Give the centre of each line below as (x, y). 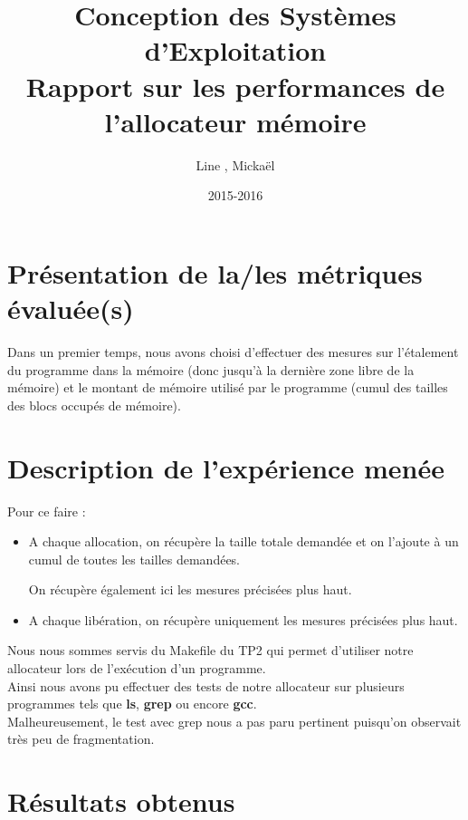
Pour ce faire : (47, 511)
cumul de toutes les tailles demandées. (134, 559)
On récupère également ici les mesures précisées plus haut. (190, 589)
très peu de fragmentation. (81, 739)
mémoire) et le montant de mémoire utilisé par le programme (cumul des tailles (228, 387)
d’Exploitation (235, 50)
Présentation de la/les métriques (215, 272)
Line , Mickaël (235, 164)
